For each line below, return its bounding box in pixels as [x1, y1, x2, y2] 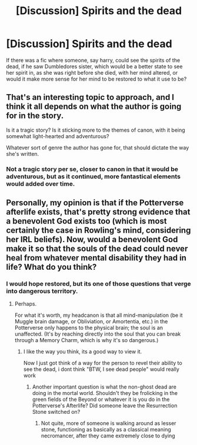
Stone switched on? [32, 409, 81, 416]
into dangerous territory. [6, 287, 78, 295]
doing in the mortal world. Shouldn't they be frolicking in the [32, 390, 178, 397]
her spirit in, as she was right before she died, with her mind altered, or [6, 69, 178, 76]
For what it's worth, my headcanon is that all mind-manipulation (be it [14, 312, 183, 319]
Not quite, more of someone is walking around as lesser [41, 420, 176, 427]
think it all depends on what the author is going [6, 102, 182, 112]
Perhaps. [14, 300, 37, 307]
